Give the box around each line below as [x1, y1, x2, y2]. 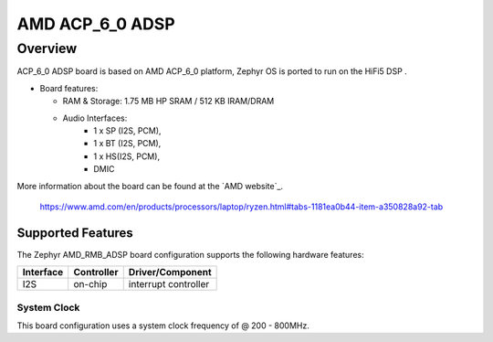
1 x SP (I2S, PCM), [93, 124, 162, 136]
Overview [16, 40, 78, 57]
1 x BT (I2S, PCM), [93, 138, 162, 149]
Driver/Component [128, 266, 212, 279]
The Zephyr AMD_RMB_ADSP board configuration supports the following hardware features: [16, 249, 364, 260]
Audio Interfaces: [62, 112, 128, 123]
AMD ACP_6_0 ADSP [16, 14, 175, 34]
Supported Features [16, 225, 134, 240]
